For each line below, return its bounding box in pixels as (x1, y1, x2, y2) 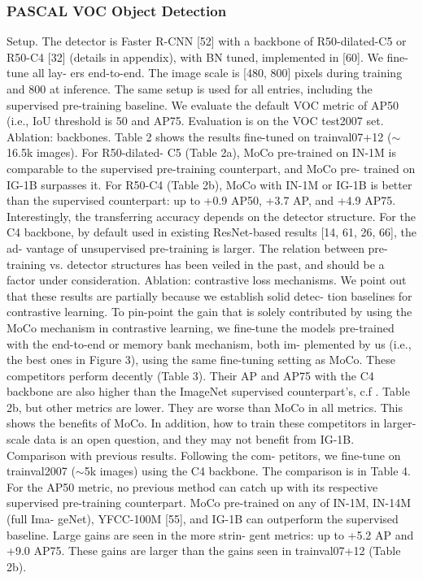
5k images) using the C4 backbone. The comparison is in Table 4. (84, 462, 411, 479)
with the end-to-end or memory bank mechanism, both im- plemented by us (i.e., (7, 335, 412, 352)
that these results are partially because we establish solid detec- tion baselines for (7, 287, 412, 304)
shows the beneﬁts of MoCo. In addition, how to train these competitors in (7, 414, 380, 431)
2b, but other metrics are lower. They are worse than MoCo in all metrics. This (7, 398, 403, 415)
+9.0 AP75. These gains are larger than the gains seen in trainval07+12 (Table (7, 542, 401, 559)
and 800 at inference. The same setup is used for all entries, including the (7, 80, 373, 97)
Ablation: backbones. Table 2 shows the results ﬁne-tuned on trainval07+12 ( (7, 128, 392, 145)
